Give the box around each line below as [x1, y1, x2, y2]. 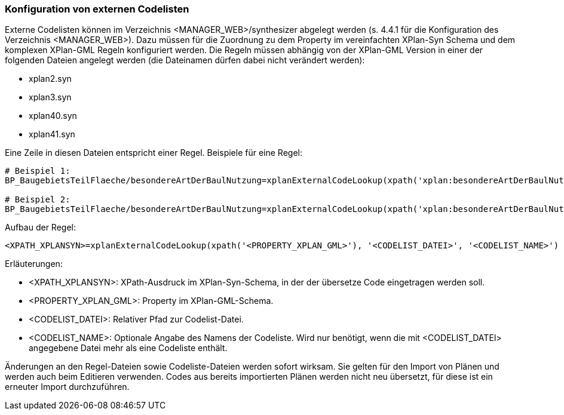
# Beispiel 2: [5, 195, 70, 205]
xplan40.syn [29, 110, 77, 121]
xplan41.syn [29, 129, 75, 140]
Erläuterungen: [5, 259, 63, 269]
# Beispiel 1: [5, 166, 70, 176]
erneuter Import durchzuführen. [5, 382, 130, 392]
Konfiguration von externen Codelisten [5, 3, 189, 15]
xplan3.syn [29, 92, 72, 103]
